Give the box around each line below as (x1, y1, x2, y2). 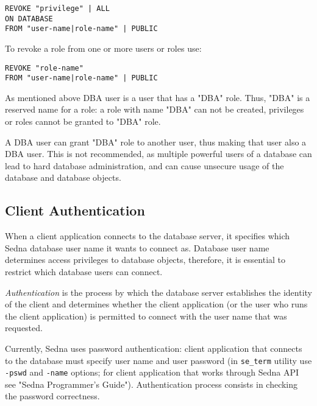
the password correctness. (5, 390, 100, 402)
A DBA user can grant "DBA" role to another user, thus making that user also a (5, 135, 307, 148)
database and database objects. (5, 171, 121, 184)
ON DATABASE (5, 14, 53, 23)
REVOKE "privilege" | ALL (5, 4, 110, 13)
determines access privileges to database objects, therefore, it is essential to (5, 253, 286, 266)
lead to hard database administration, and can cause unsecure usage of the (5, 159, 284, 172)
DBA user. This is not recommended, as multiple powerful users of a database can (5, 147, 312, 160)
